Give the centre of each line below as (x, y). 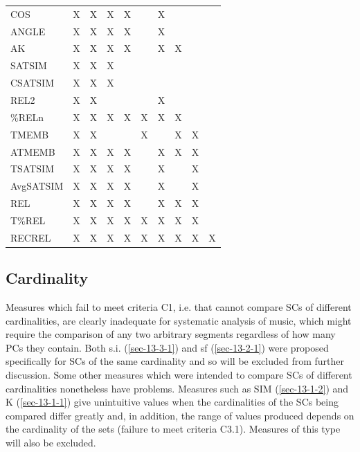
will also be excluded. (51, 442)
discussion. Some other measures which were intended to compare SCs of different (179, 374)
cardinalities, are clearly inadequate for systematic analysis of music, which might (179, 320)
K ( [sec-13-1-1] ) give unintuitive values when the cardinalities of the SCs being (172, 402)
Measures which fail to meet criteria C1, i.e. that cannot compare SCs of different (179, 307)
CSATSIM (33, 83)
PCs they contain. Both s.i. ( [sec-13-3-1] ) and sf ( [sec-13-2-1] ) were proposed (167, 347)
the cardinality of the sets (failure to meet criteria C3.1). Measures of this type (173, 429)
